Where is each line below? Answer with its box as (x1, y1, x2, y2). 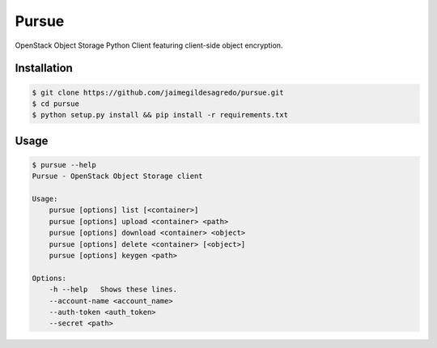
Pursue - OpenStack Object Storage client (32, 172, 203, 181)
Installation (15, 62, 73, 75)
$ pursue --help (32, 160, 97, 169)
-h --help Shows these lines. (49, 285, 178, 295)
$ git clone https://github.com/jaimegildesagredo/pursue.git (32, 87, 284, 97)
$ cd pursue (32, 99, 80, 108)
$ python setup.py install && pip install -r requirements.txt (32, 110, 289, 120)
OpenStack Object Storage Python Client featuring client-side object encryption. (15, 40, 283, 50)
